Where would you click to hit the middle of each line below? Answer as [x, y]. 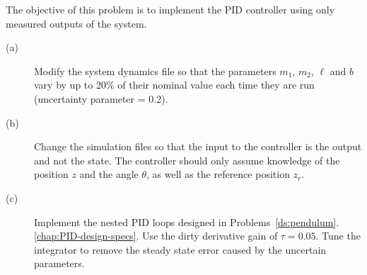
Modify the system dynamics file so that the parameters [155, 71]
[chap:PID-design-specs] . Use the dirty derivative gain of [156, 236]
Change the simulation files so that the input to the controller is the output [198, 146]
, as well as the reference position [218, 174]
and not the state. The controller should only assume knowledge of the [187, 160]
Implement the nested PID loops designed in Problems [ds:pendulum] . [187, 221]
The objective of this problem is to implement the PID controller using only [170, 9]
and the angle [109, 174]
